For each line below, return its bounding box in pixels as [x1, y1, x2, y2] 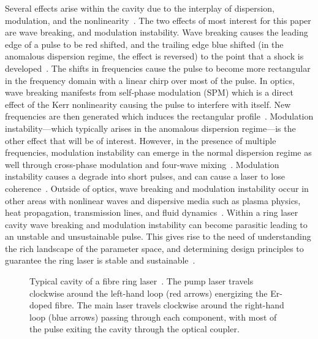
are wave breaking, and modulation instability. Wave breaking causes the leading [5, 26, 308, 39]
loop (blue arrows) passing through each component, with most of [29, 310, 277, 323]
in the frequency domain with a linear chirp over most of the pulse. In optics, [5, 74, 295, 86]
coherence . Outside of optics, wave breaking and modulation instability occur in [5, 181, 309, 194]
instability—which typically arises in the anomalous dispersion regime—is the [5, 121, 296, 134]
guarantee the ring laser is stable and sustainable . [5, 254, 195, 267]
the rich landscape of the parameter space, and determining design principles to [5, 242, 304, 254]
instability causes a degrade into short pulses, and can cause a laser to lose [5, 170, 285, 183]
